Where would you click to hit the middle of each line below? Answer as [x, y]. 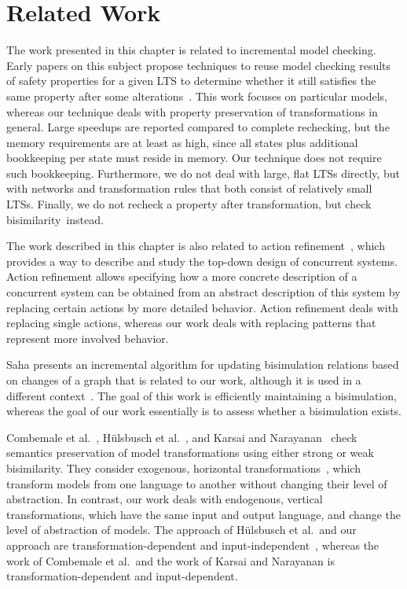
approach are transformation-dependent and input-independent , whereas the [193, 545]
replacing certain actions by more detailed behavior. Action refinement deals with [202, 307]
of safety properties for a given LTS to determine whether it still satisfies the [191, 81]
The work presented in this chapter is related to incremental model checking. [191, 50]
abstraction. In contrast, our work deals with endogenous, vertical [165, 499]
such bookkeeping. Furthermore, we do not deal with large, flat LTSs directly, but [203, 173]
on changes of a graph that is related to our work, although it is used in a [184, 380]
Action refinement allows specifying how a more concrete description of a [182, 276]
